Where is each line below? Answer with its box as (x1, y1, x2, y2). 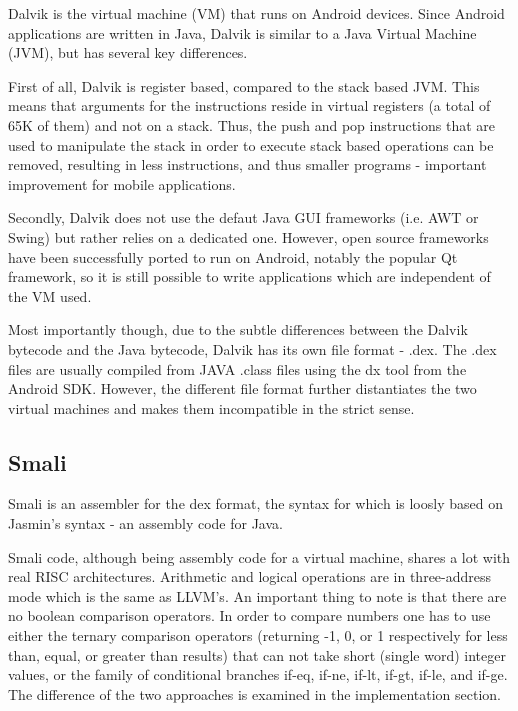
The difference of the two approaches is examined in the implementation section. (8, 683, 501, 704)
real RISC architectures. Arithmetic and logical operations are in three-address (8, 566, 492, 587)
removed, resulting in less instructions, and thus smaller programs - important (8, 154, 487, 175)
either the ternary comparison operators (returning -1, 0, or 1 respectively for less (8, 625, 508, 646)
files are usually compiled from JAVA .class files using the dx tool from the (8, 358, 467, 379)
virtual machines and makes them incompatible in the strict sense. (8, 397, 415, 418)
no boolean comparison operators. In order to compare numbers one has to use (8, 605, 491, 626)
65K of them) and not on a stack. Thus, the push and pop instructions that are (8, 114, 495, 135)
